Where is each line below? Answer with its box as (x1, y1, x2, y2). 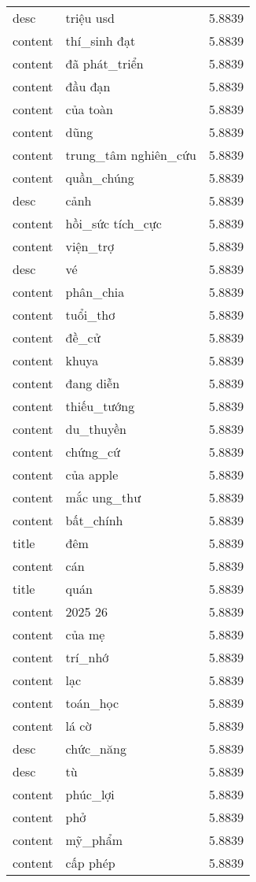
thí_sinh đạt (65, 31, 136, 50)
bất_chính (65, 511, 123, 529)
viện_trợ (65, 237, 114, 255)
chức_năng (65, 739, 126, 758)
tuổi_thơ (65, 306, 115, 324)
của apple (65, 465, 119, 484)
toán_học (65, 694, 119, 712)
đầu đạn (65, 77, 111, 95)
